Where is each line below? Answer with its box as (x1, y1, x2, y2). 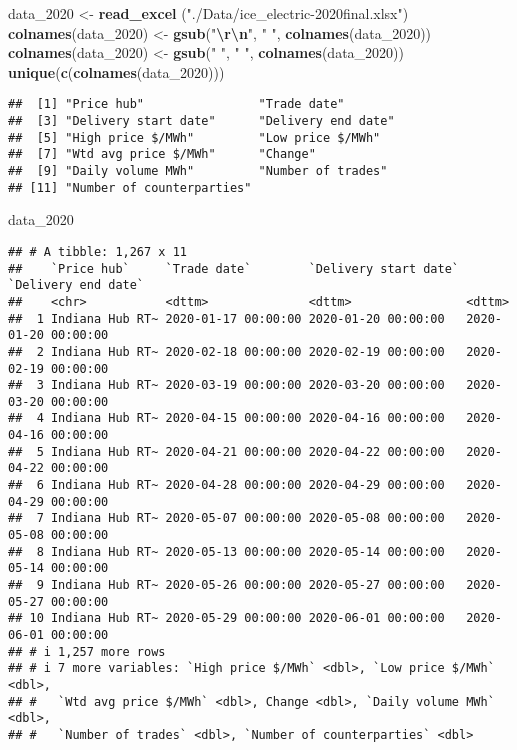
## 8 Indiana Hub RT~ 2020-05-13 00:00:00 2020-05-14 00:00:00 (8, 544, 445, 559)
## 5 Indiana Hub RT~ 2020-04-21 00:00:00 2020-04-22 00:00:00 (8, 444, 445, 459)
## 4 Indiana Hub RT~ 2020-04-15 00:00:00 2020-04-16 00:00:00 (8, 411, 445, 426)
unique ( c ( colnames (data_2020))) (8, 61, 225, 82)
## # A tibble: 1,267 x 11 (8, 244, 187, 259)
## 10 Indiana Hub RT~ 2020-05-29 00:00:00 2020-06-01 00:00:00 (8, 611, 445, 626)
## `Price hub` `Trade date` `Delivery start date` (8, 261, 460, 276)
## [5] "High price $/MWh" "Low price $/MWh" (8, 130, 381, 145)
